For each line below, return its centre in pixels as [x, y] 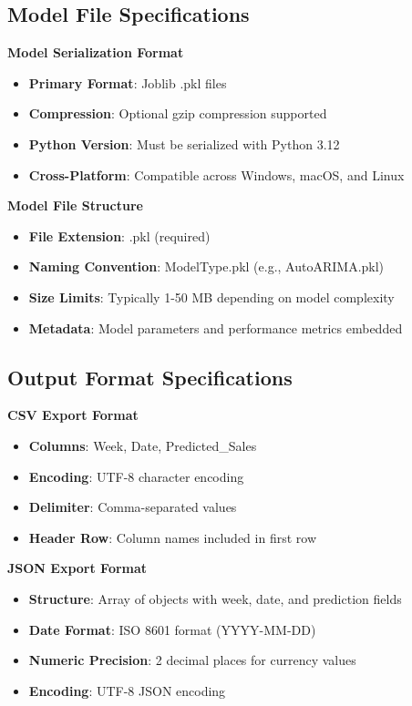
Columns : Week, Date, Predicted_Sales [143, 445]
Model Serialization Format [96, 52]
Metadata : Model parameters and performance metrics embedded [216, 327]
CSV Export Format [73, 415]
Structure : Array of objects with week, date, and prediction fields [215, 598]
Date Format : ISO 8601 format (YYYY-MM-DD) [172, 629]
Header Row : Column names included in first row [172, 537]
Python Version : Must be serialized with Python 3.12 [184, 143]
